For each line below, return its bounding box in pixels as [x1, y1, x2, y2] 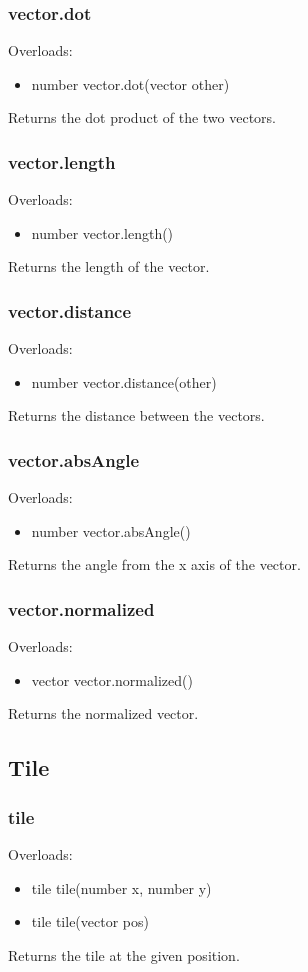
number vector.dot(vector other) [31, 73, 230, 94]
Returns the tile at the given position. [8, 944, 240, 965]
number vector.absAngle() [31, 520, 191, 541]
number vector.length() [31, 222, 174, 243]
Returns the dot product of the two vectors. [8, 107, 277, 128]
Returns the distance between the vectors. [8, 405, 265, 426]
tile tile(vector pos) [31, 911, 149, 932]
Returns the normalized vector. [8, 703, 199, 724]
